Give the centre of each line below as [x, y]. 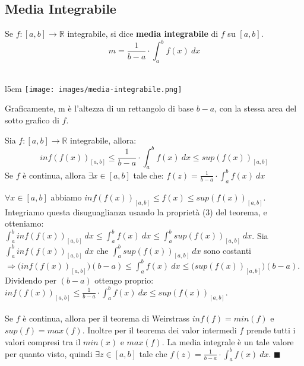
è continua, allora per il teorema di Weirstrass [106, 318]
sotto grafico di [32, 120]
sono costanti [228, 250]
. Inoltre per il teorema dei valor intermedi [159, 330]
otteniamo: [24, 223]
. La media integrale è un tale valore [228, 341]
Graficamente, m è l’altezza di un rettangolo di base [99, 108]
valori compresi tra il [43, 341]
